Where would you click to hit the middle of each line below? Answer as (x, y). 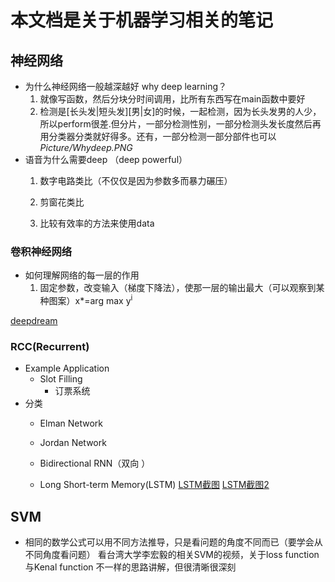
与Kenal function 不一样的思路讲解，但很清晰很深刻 (130, 567)
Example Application (67, 368)
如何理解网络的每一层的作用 (82, 275)
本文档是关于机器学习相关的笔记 (142, 20)
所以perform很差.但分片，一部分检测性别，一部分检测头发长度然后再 (180, 124)
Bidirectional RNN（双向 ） (95, 463)
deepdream (34, 320)
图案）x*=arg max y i (90, 299)
